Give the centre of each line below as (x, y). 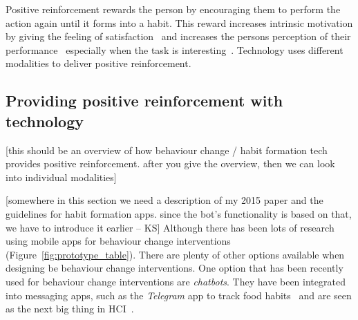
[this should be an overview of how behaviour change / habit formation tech (167, 150)
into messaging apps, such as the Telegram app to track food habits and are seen (179, 295)
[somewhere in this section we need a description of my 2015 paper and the (164, 200)
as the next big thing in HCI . (70, 309)
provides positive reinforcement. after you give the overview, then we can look (170, 163)
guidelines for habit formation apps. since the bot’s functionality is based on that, (179, 213)
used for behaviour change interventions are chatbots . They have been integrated (176, 281)
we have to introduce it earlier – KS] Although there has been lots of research (170, 227)
